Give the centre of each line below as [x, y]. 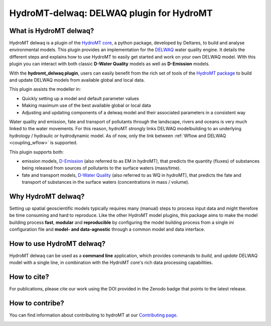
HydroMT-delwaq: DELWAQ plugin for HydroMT [111, 13]
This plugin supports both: [36, 152]
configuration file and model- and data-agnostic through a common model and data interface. [107, 229]
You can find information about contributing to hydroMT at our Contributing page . [94, 315]
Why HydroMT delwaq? [47, 196]
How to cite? [29, 277]
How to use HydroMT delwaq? [57, 244]
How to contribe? [37, 303]
